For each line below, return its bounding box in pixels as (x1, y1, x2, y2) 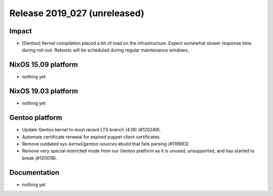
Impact (9, 27, 32, 35)
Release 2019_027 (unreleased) (9, 8, 145, 19)
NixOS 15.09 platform (9, 61, 78, 69)
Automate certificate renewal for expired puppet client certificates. (22, 134, 161, 140)
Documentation (9, 168, 60, 177)
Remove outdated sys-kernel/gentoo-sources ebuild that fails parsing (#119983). (22, 140, 190, 146)
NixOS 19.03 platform (9, 87, 78, 95)
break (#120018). (22, 155, 58, 161)
